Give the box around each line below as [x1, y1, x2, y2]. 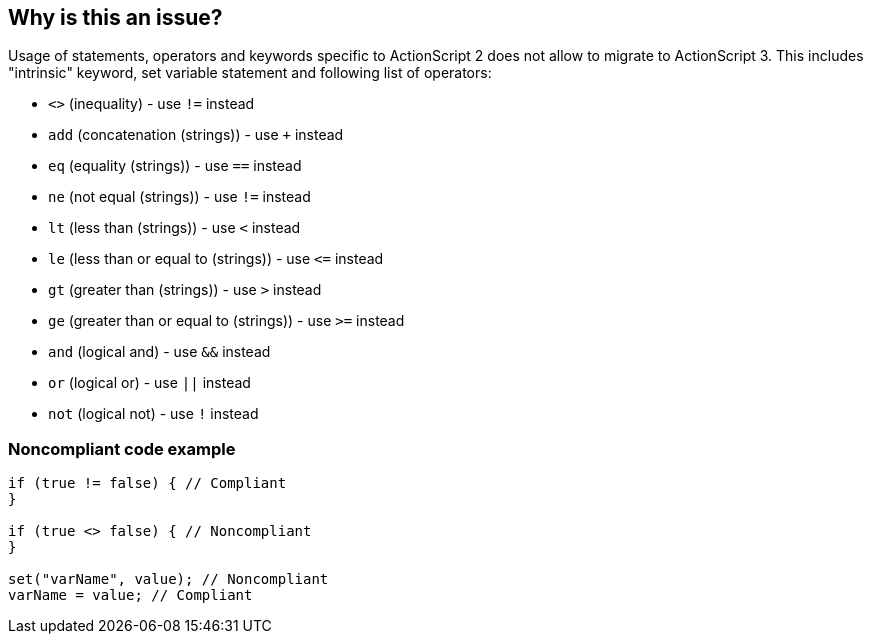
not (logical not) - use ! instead [48, 405, 259, 423]
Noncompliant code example [8, 438, 236, 459]
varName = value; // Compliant [8, 587, 253, 604]
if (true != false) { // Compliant [8, 475, 287, 492]
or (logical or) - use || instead [48, 374, 251, 392]
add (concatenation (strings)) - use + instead [48, 126, 344, 144]
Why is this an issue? [8, 5, 223, 30]
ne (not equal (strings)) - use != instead [48, 188, 311, 206]
